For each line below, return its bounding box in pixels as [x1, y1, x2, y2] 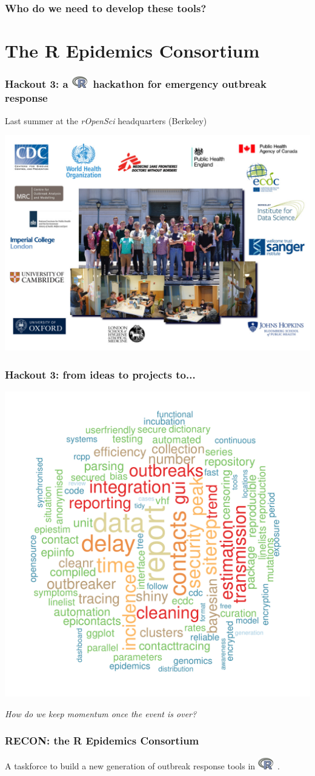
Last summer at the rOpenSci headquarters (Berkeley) [5, 114, 207, 127]
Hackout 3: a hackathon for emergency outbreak [5, 76, 267, 91]
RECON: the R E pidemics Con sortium [5, 733, 199, 748]
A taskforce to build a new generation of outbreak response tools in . [5, 759, 280, 772]
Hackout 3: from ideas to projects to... [5, 366, 196, 382]
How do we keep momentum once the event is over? [5, 707, 197, 720]
